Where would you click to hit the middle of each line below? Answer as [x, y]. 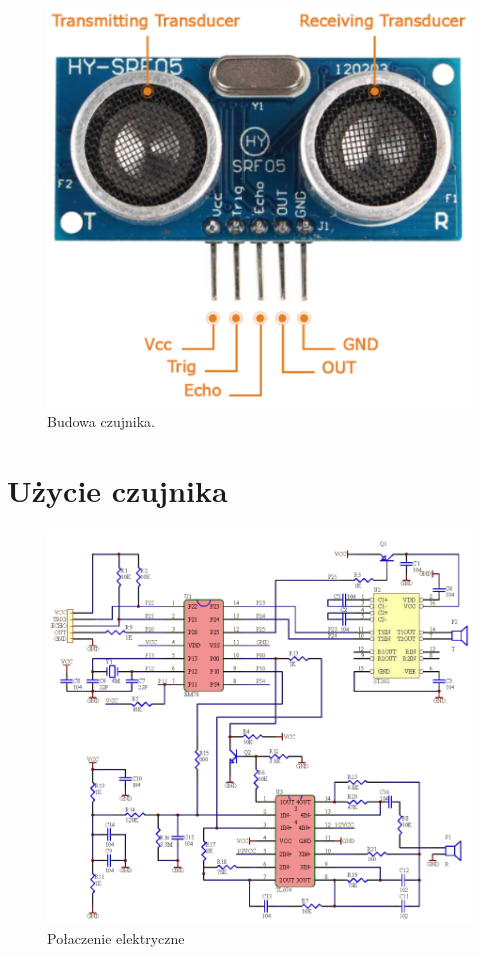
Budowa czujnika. [101, 421]
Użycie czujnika [117, 490]
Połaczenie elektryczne [116, 938]
